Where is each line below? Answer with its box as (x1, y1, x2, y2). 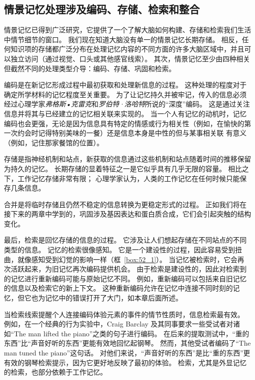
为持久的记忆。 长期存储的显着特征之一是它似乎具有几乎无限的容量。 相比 (4, 163, 242, 173)
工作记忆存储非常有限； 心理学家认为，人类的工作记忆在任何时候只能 (17, 173, 240, 183)
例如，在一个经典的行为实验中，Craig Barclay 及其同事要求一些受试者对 (4, 319, 233, 329)
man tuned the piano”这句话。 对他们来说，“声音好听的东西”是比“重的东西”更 (4, 348, 251, 358)
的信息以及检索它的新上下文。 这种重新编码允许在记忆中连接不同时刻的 (4, 283, 233, 293)
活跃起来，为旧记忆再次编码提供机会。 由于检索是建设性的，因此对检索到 (10, 264, 247, 274)
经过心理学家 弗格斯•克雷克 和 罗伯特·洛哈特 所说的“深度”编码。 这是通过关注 (4, 99, 250, 109)
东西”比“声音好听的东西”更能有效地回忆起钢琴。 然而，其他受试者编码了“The (4, 338, 251, 348)
